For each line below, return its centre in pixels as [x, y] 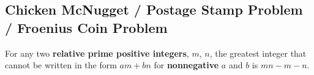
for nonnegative [186, 65]
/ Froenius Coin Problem [86, 27]
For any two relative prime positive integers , [97, 53]
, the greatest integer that [258, 53]
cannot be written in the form [61, 65]
